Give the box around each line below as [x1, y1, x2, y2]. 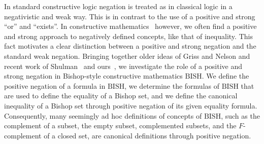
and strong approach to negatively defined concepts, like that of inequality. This [4, 30, 253, 41]
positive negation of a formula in [4, 80, 106, 91]
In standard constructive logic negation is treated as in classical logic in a [4, 1, 233, 11]
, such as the [221, 110, 260, 121]
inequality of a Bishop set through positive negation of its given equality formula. [4, 100, 257, 111]
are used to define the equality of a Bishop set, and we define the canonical [4, 90, 238, 101]
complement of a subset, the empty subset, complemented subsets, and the [4, 120, 237, 131]
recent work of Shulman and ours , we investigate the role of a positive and [4, 60, 242, 71]
